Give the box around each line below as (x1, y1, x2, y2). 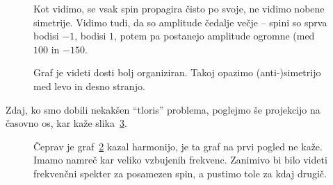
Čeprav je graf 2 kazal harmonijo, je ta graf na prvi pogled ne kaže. (33, 139, 323, 153)
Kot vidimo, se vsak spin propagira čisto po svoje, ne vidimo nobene (33, 1, 325, 15)
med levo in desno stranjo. (33, 78, 145, 93)
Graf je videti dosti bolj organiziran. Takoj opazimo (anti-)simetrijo (33, 65, 321, 80)
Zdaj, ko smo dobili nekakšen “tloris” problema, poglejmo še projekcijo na (6, 102, 320, 116)
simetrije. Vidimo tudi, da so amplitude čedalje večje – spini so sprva (33, 15, 327, 29)
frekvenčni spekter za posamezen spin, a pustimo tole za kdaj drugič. (33, 166, 327, 180)
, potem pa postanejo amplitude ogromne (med (114, 28, 315, 43)
